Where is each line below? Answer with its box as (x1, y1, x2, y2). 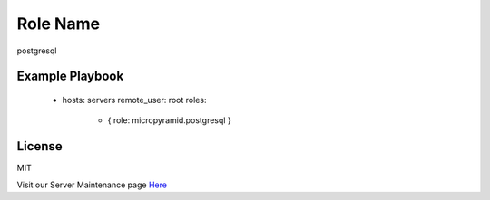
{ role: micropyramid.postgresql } (107, 115, 231, 126)
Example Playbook (16, 69, 124, 84)
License (16, 138, 63, 154)
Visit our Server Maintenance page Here (16, 179, 168, 190)
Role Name (16, 14, 100, 33)
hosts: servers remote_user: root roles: (62, 94, 207, 105)
